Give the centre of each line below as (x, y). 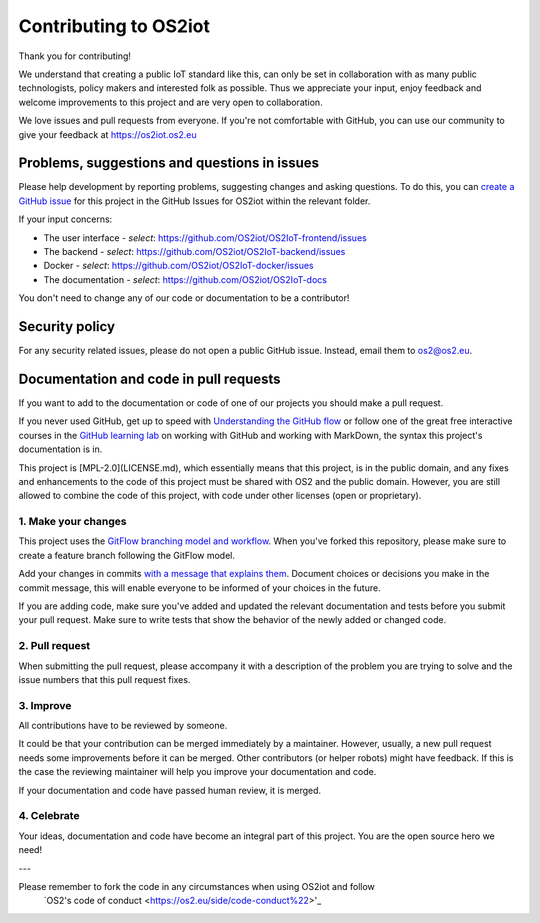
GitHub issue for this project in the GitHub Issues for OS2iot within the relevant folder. (194, 201)
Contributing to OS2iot (114, 26)
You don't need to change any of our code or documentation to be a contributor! (184, 298)
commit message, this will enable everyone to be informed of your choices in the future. (199, 587)
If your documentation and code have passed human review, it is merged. (170, 790)
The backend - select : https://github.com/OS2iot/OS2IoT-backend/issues (194, 251)
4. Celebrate (49, 816)
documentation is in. (60, 449)
